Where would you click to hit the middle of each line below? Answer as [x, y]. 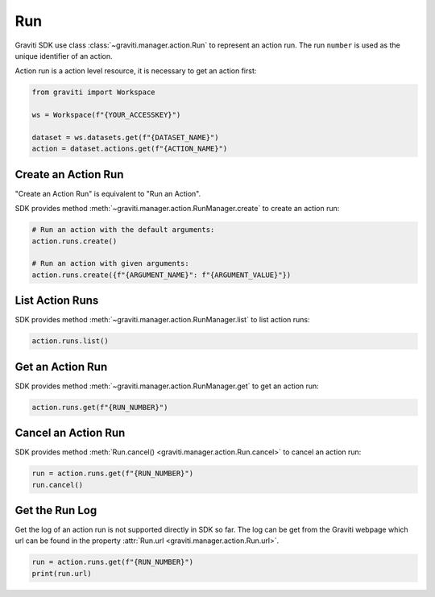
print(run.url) [62, 573]
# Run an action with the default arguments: [123, 230]
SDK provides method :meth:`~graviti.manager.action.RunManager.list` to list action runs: [162, 320]
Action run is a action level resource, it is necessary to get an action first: [136, 71]
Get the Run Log [56, 510]
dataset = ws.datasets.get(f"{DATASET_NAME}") [125, 137]
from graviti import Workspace [94, 92]
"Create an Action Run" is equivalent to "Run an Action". [108, 193]
